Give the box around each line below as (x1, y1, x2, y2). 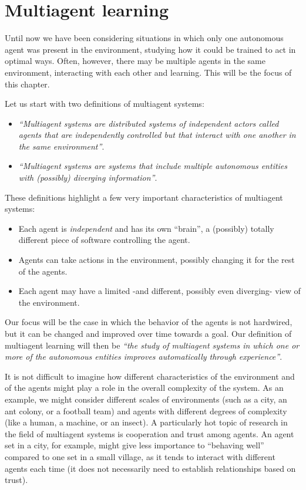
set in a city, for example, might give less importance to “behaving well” (5, 439, 264, 451)
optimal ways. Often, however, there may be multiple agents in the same (5, 55, 265, 67)
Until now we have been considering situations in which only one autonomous (5, 32, 284, 44)
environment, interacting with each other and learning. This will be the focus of (5, 66, 292, 78)
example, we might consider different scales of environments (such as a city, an (5, 393, 287, 405)
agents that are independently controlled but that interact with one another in (18, 129, 296, 141)
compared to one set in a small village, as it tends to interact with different (5, 450, 275, 462)
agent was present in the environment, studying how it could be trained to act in (5, 43, 296, 55)
